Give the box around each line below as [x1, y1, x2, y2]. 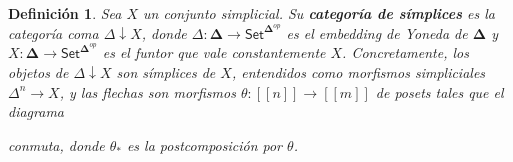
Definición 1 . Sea [8, 3, 122, 23]
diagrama [8, 101, 64, 122]
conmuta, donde [8, 134, 105, 155]
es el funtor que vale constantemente [102, 42, 326, 63]
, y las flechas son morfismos [59, 81, 236, 102]
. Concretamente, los [342, 42, 469, 63]
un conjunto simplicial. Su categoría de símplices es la [143, 3, 495, 23]
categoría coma [8, 22, 99, 43]
